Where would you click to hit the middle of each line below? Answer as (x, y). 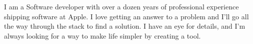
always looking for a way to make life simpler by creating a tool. (102, 35)
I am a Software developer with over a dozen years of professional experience (121, 6)
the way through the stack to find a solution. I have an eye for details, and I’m (125, 26)
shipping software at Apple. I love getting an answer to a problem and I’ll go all (126, 16)
